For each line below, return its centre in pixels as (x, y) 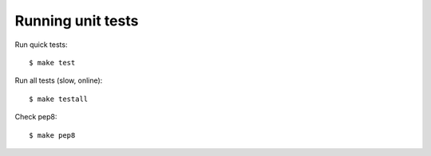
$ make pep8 (52, 135)
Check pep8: (36, 117)
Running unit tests (77, 21)
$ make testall (59, 99)
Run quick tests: (41, 45)
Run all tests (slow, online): (59, 80)
